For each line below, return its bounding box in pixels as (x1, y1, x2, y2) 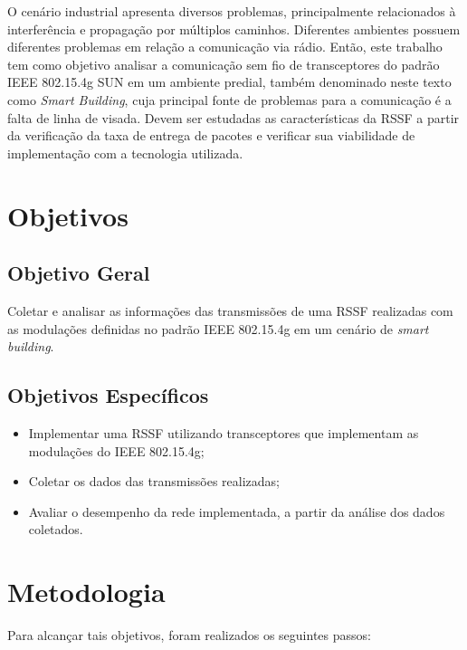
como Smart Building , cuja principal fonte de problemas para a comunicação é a (7, 90, 452, 109)
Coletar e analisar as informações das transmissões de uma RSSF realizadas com (7, 301, 453, 320)
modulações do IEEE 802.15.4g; (28, 441, 205, 460)
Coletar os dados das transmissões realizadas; (28, 472, 280, 491)
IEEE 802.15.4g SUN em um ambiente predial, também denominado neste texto (7, 72, 452, 91)
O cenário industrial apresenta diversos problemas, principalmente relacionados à (7, 2, 456, 20)
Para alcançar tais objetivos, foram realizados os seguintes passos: (7, 626, 371, 644)
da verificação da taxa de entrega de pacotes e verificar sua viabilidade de (7, 126, 415, 145)
